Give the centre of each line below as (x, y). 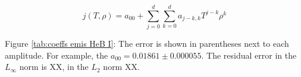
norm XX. (121, 67)
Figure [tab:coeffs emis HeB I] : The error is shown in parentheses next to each (147, 44)
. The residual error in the (249, 55)
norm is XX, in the (54, 67)
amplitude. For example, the (57, 55)
